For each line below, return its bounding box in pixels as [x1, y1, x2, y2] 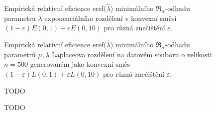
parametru [4, 12, 36, 23]
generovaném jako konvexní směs [30, 59, 130, 69]
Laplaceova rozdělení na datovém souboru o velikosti [52, 49, 212, 59]
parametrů [4, 49, 36, 59]
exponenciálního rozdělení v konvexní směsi [44, 12, 177, 23]
